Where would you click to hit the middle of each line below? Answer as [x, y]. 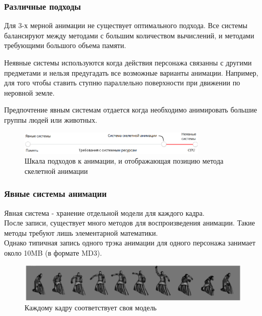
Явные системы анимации [56, 194]
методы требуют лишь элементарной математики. [81, 232]
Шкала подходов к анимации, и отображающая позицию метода [124, 161]
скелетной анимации [56, 171]
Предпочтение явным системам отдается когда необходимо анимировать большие [131, 110]
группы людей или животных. [51, 119]
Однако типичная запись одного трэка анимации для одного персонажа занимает [130, 243]
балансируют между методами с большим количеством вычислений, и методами [129, 35]
